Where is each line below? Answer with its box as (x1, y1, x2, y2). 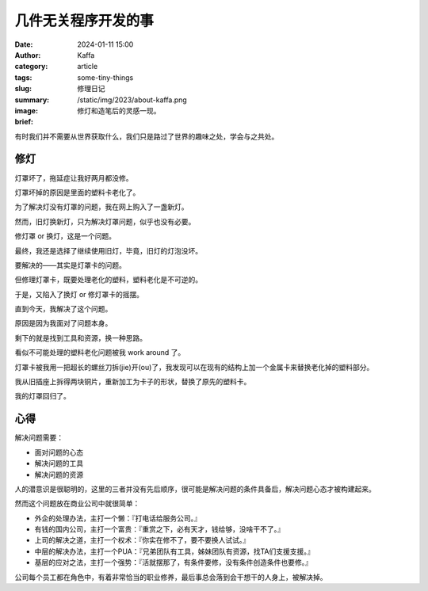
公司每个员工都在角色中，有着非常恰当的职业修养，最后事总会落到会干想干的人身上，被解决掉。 (14, 572, 327, 581)
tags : (14, 72, 32, 82)
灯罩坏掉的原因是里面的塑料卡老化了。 (14, 187, 140, 197)
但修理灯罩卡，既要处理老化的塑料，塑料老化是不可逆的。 (14, 275, 202, 284)
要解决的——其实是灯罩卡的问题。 (14, 260, 126, 269)
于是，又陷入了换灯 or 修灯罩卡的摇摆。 (14, 289, 144, 299)
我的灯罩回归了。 (14, 391, 71, 401)
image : (14, 105, 39, 115)
